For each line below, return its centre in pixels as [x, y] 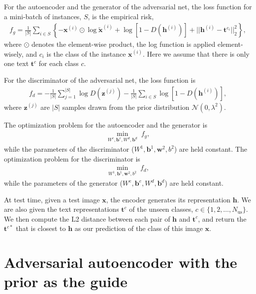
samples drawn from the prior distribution [126, 107]
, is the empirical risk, [121, 16]
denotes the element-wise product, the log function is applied [124, 44]
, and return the [222, 218]
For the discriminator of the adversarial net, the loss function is [100, 80]
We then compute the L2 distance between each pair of [87, 218]
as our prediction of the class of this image [139, 228]
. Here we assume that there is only [196, 53]
